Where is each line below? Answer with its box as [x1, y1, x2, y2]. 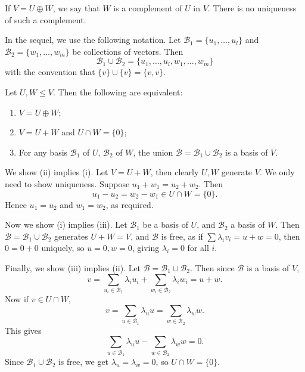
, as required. [105, 198, 154, 210]
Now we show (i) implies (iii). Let [5, 218, 127, 231]
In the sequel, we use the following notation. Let [5, 33, 181, 46]
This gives [5, 324, 42, 336]
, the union [133, 145, 173, 158]
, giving [132, 241, 160, 254]
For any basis [18, 145, 68, 158]
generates [54, 230, 88, 242]
